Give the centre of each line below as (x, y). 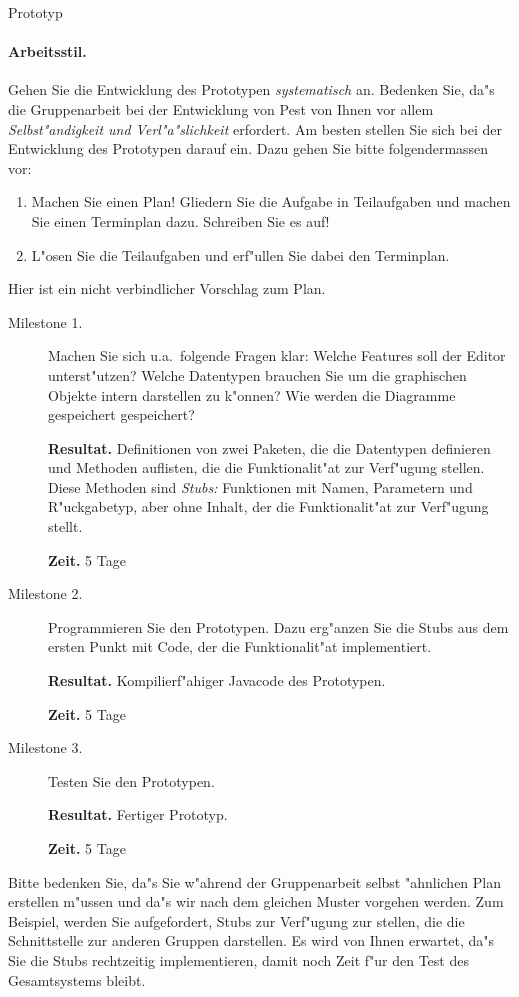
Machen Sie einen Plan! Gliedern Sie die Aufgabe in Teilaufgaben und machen (271, 201)
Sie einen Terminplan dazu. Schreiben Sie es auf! (180, 220)
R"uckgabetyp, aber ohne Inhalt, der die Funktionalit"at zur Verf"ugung (268, 506)
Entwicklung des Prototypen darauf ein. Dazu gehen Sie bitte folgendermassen (248, 148)
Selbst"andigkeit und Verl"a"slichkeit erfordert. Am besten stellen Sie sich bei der (255, 128)
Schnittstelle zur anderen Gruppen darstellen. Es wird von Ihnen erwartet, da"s (251, 940)
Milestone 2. (45, 593)
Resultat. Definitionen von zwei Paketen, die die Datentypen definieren (269, 447)
